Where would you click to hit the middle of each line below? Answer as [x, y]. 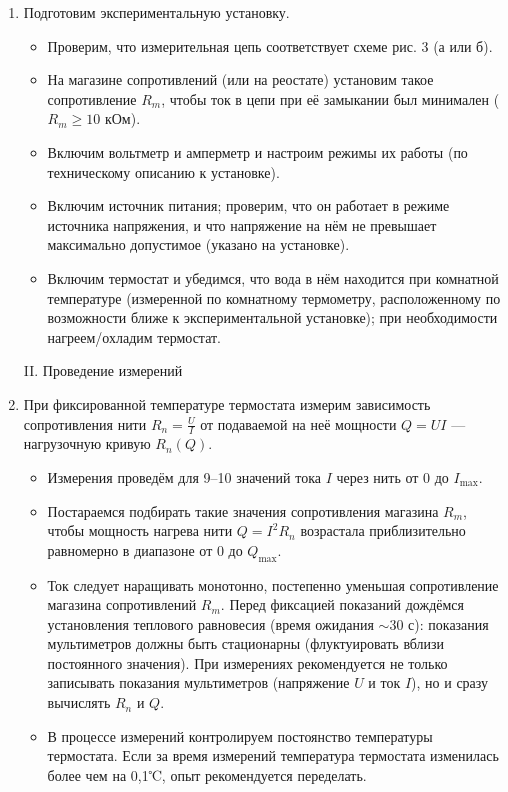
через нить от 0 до [392, 476]
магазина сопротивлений [122, 604]
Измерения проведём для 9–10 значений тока [184, 476]
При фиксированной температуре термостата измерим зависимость [227, 403]
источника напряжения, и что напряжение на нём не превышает [242, 224]
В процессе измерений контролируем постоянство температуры [240, 735]
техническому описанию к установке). [163, 171]
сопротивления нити [85, 423]
